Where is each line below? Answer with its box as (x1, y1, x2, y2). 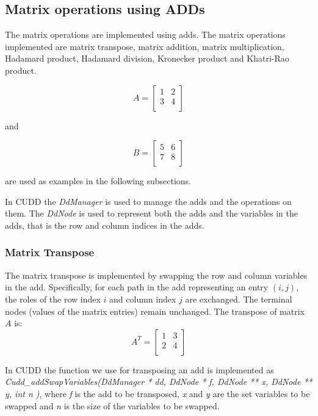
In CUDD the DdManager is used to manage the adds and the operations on (5, 195, 292, 207)
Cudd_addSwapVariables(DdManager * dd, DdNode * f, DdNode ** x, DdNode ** (5, 375, 313, 388)
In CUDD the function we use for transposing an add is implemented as (5, 363, 274, 376)
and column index (109, 292, 176, 305)
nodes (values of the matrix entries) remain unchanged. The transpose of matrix (5, 304, 305, 317)
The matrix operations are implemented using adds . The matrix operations (5, 28, 286, 41)
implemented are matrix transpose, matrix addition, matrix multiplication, (5, 40, 284, 52)
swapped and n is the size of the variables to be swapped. (5, 399, 220, 412)
